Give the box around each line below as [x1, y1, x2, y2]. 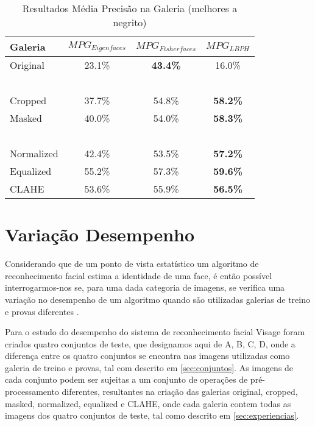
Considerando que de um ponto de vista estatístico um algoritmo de [5, 257, 259, 270]
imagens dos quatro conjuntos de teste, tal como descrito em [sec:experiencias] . [5, 409, 299, 422]
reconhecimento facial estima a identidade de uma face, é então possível [5, 269, 272, 282]
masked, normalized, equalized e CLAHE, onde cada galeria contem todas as [5, 397, 291, 410]
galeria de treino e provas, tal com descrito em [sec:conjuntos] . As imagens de [5, 361, 294, 374]
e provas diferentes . [5, 305, 79, 318]
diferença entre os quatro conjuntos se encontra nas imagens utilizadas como [5, 349, 290, 362]
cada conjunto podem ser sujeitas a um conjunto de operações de [5, 373, 248, 386]
